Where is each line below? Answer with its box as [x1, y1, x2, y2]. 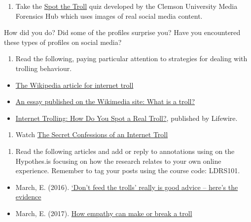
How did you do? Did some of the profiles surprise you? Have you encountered [4, 27, 241, 37]
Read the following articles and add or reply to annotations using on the [15, 146, 235, 156]
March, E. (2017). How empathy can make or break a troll [15, 208, 192, 218]
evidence [15, 191, 41, 202]
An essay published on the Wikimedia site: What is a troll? [15, 96, 195, 107]
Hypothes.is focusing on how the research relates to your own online [15, 155, 221, 166]
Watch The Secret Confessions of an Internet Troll [15, 129, 168, 140]
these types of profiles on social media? [4, 37, 122, 47]
